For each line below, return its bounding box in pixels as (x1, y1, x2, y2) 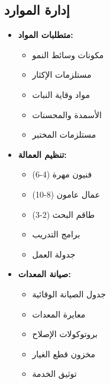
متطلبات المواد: (18, 28, 73, 41)
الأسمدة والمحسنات (32, 108, 102, 120)
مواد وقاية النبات (32, 88, 90, 100)
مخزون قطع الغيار (32, 347, 96, 360)
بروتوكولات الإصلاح (32, 328, 98, 340)
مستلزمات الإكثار (32, 68, 92, 81)
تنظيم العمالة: (18, 148, 67, 160)
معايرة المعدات (32, 307, 86, 320)
